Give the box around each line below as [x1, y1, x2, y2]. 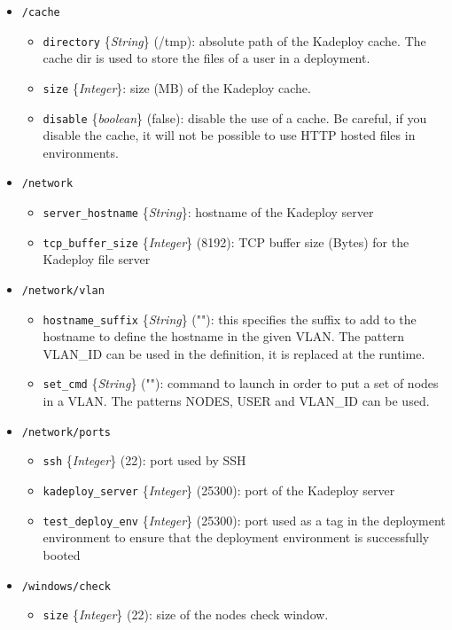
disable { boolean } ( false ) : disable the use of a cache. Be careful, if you [43, 108, 427, 127]
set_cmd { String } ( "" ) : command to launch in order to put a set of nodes [43, 374, 439, 393]
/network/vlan [21, 284, 105, 297]
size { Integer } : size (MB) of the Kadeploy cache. [43, 78, 311, 97]
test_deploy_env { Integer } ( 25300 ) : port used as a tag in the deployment [43, 510, 446, 529]
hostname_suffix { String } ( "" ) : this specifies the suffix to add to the [43, 309, 417, 328]
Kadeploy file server [43, 250, 151, 268]
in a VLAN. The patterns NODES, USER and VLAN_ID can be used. [43, 392, 430, 410]
